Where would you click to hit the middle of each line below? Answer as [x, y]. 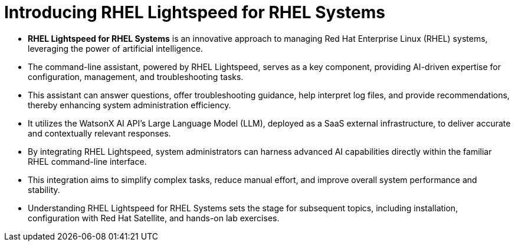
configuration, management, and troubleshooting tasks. [136, 77]
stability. [44, 190]
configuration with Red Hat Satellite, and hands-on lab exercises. [154, 218]
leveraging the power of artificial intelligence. [115, 48]
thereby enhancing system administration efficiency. [129, 105]
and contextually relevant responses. [99, 133]
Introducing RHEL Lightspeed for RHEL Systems [195, 12]
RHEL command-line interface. [87, 161]
